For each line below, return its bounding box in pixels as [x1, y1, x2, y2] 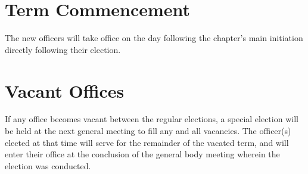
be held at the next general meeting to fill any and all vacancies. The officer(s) [5, 125, 291, 137]
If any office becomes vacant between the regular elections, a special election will [5, 113, 298, 125]
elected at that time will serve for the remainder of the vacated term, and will [5, 136, 289, 148]
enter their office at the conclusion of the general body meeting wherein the [5, 148, 280, 160]
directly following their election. [5, 43, 121, 55]
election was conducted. [5, 159, 91, 172]
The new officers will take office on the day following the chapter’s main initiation [5, 32, 303, 44]
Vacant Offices [5, 78, 125, 102]
